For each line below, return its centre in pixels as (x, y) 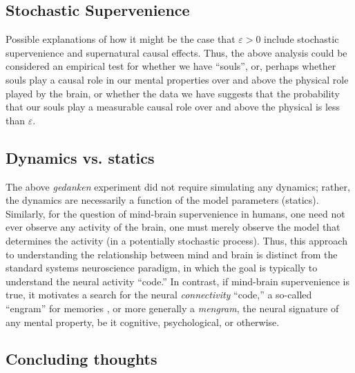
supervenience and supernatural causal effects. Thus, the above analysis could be (176, 52)
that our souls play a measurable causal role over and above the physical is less (173, 107)
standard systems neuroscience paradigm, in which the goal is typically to (162, 268)
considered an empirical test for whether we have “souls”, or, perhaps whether (171, 66)
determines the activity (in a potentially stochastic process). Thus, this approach (176, 240)
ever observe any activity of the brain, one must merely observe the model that (173, 227)
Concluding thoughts (81, 359)
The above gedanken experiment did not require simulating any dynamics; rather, (178, 186)
